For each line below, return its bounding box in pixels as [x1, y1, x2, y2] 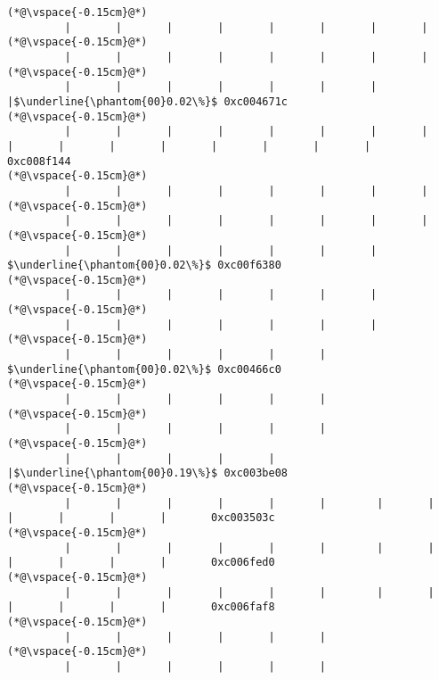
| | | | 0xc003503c [7, 511, 275, 525]
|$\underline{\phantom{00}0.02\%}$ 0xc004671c [7, 95, 288, 108]
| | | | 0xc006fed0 [7, 556, 275, 569]
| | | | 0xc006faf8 [7, 601, 275, 614]
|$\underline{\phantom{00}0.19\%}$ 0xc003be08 [7, 467, 288, 480]
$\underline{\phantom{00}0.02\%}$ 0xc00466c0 [7, 362, 281, 376]
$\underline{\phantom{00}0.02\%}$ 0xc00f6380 [7, 259, 281, 272]
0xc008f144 [7, 154, 71, 168]
